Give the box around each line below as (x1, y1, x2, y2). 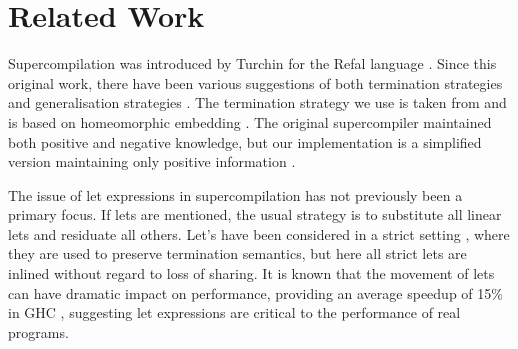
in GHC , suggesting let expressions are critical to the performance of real (8, 302, 461, 323)
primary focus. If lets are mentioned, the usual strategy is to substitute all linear (8, 204, 502, 225)
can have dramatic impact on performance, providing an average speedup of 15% (8, 282, 503, 303)
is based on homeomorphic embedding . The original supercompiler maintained (8, 111, 492, 132)
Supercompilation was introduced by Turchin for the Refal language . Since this (8, 53, 497, 74)
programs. (8, 321, 69, 342)
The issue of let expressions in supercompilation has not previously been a (8, 184, 463, 205)
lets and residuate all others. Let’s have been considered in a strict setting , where (8, 223, 510, 244)
